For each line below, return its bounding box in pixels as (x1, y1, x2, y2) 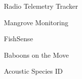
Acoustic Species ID (4, 66, 63, 76)
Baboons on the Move (4, 49, 69, 60)
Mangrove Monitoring (4, 17, 68, 27)
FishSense (4, 33, 33, 44)
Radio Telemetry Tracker (4, 1, 78, 11)
